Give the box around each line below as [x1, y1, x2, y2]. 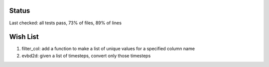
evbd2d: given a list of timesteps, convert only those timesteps [21, 53, 151, 59]
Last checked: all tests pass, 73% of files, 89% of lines [9, 20, 122, 26]
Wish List [9, 33, 39, 41]
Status [9, 6, 30, 15]
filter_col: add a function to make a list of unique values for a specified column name [21, 46, 195, 52]
